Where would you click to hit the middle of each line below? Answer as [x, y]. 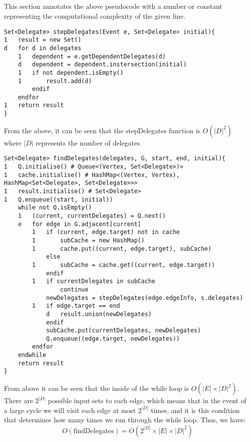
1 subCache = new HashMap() [88, 240]
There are [19, 400]
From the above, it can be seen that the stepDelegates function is [102, 130]
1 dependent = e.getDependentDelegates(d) [92, 56]
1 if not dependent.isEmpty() [71, 73]
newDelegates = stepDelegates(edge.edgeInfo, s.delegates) [144, 298]
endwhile [32, 355]
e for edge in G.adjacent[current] [80, 224]
